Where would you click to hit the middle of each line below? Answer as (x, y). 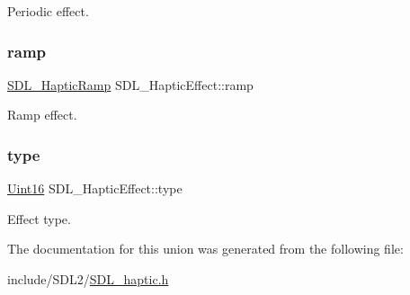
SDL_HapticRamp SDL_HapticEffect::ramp (130, 84)
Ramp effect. (42, 115)
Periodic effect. (48, 11)
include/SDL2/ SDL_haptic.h (88, 279)
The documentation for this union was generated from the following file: (205, 249)
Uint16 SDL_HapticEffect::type (95, 188)
